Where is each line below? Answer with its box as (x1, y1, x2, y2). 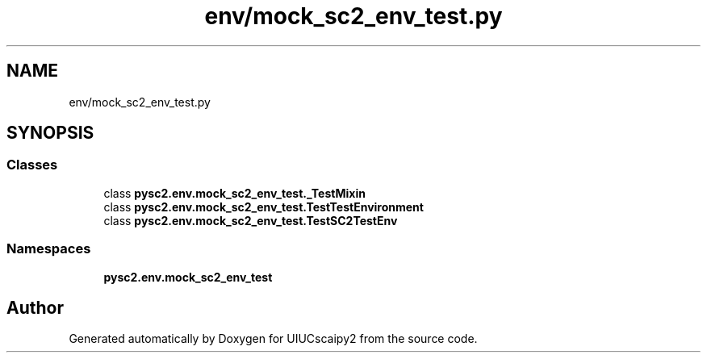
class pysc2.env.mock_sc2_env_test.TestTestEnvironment (103, 199, 424, 214)
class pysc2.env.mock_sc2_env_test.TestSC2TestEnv (103, 213, 398, 228)
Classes (6, 157, 58, 173)
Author (6, 297, 64, 318)
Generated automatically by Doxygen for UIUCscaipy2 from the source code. (69, 332, 478, 346)
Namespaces (6, 240, 91, 257)
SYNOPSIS (6, 123, 94, 144)
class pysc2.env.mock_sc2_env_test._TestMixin (103, 186, 366, 200)
